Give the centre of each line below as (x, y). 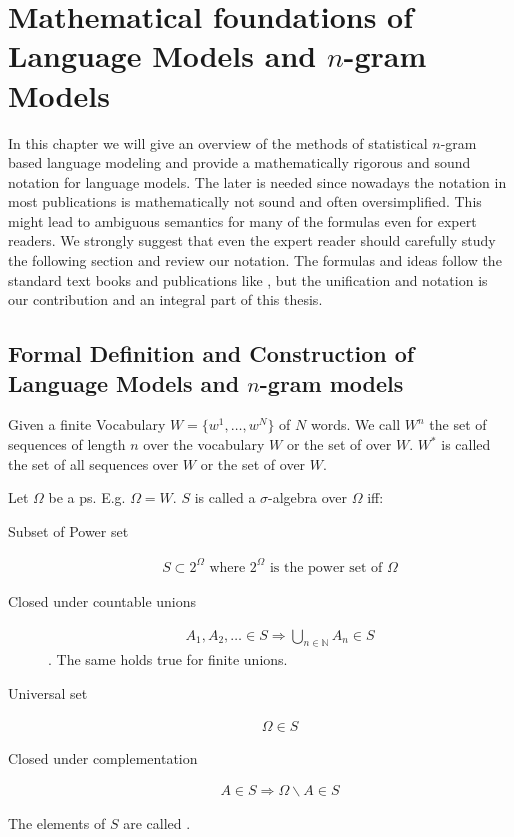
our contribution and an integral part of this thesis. (165, 299)
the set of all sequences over (93, 463)
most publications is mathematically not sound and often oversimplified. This (245, 201)
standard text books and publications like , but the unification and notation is (248, 279)
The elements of (57, 823)
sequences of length (67, 444)
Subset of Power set (68, 530)
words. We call (355, 424)
